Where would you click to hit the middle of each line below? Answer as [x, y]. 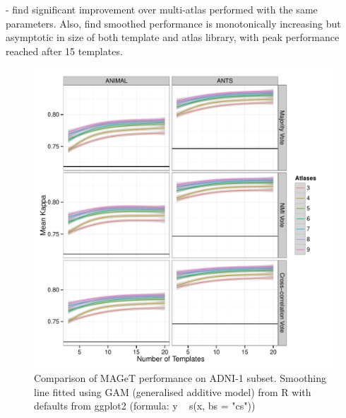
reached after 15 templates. [64, 51]
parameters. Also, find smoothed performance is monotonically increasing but [173, 23]
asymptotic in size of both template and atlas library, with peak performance [173, 37]
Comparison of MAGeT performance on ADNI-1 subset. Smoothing [180, 377]
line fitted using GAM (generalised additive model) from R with [173, 391]
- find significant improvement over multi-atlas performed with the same [162, 9]
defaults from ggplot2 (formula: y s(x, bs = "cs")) [145, 406]
